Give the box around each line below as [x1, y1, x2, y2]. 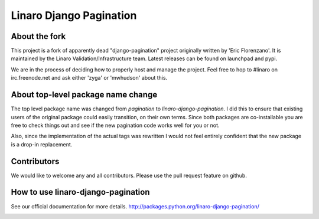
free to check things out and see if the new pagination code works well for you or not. [11, 122, 220, 129]
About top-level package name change [11, 90, 158, 100]
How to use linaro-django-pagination [11, 187, 150, 197]
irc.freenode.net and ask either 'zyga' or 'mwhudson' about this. [11, 74, 168, 81]
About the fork [11, 31, 66, 41]
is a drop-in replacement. [11, 140, 73, 148]
